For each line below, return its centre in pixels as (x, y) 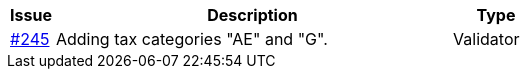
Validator (486, 39)
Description (252, 15)
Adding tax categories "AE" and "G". (191, 39)
